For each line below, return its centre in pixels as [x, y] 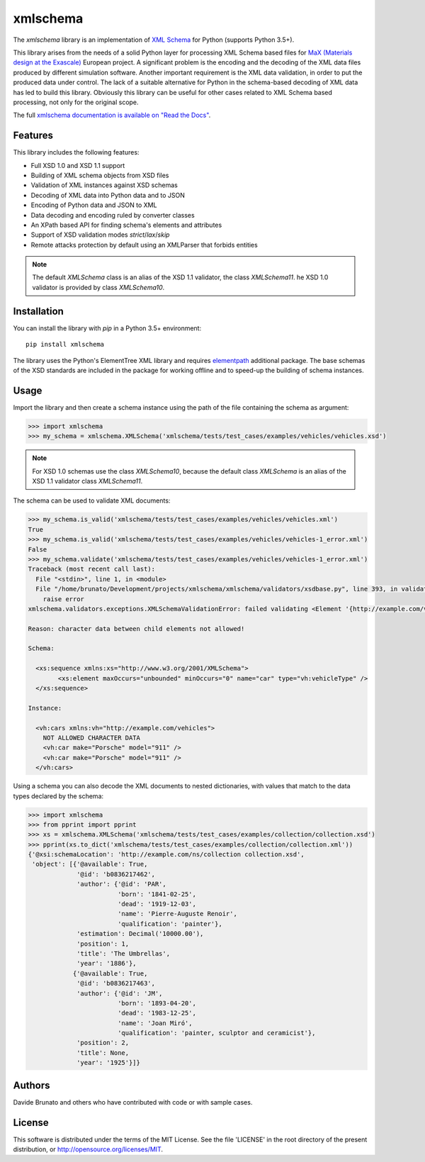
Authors [32, 1085]
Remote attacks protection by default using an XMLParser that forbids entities [144, 245]
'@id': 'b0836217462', [116, 874]
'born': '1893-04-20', [157, 1003]
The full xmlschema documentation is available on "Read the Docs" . [112, 115]
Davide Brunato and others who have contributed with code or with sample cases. [133, 1102]
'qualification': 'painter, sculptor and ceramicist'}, [216, 1033]
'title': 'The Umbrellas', [123, 953]
